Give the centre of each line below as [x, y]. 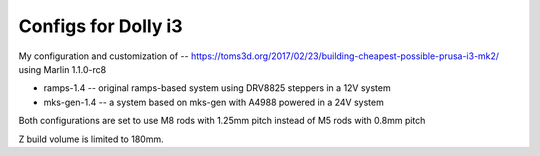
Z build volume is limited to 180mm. [91, 139]
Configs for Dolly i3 [101, 26]
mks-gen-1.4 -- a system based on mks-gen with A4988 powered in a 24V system [213, 102]
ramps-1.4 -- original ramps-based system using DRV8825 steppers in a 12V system [217, 88]
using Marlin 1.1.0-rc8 [62, 69]
